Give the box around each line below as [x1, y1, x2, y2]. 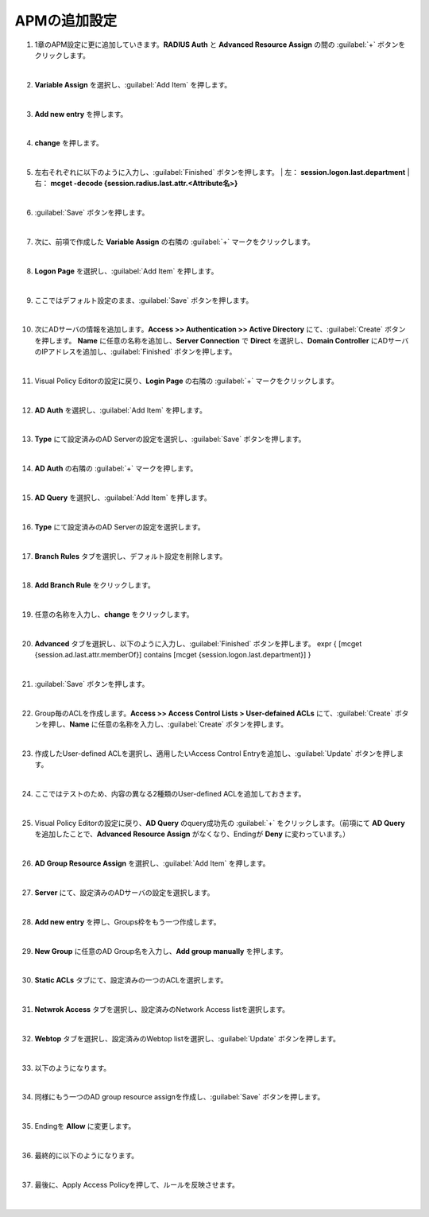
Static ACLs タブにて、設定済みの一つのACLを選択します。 [34, 975, 228, 985]
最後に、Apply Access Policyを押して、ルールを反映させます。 [34, 1180, 240, 1189]
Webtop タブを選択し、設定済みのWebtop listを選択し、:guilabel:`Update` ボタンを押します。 [34, 1033, 341, 1043]
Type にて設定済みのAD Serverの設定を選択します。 [34, 521, 205, 532]
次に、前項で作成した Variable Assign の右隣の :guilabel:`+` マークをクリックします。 [34, 237, 315, 246]
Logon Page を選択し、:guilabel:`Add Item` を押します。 [34, 266, 218, 276]
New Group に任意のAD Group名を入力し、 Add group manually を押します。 [34, 946, 288, 955]
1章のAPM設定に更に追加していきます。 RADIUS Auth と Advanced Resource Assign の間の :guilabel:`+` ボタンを [34, 40, 406, 49]
